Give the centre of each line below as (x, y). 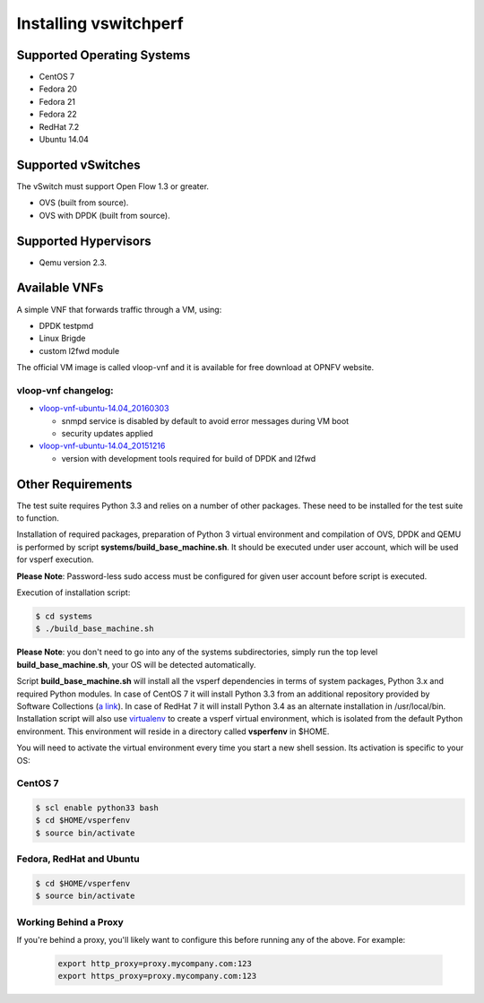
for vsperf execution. (55, 559)
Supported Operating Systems (104, 55)
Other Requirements (74, 484)
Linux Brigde (62, 338)
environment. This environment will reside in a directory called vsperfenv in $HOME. (173, 731)
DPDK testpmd (66, 325)
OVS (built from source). (84, 203)
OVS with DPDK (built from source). (104, 215)
